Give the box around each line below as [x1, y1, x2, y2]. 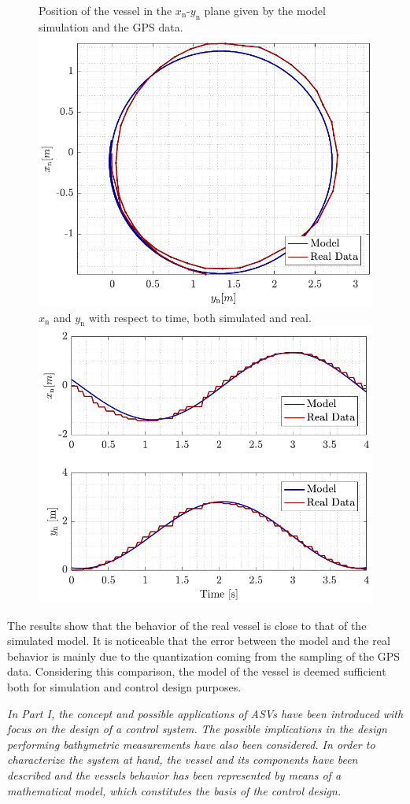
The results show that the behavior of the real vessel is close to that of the [7, 617, 367, 633]
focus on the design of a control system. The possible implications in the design [7, 721, 387, 737]
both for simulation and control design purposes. [7, 678, 242, 695]
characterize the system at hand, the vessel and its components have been [7, 751, 358, 768]
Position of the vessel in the [39, 2, 172, 18]
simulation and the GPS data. [39, 18, 183, 35]
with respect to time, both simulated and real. [88, 309, 312, 325]
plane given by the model [204, 2, 326, 18]
